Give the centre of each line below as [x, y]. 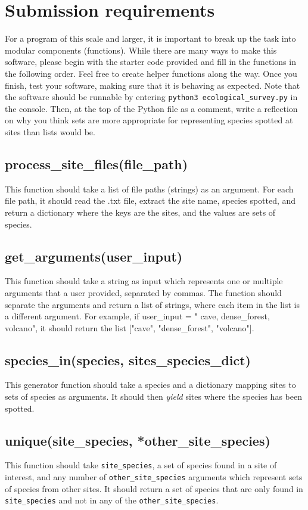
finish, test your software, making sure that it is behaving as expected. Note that [153, 85]
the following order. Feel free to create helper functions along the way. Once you [151, 73]
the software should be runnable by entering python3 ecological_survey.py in [151, 97]
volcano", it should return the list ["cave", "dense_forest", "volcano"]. [130, 327]
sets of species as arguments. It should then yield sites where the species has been [153, 397]
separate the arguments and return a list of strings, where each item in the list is [153, 304]
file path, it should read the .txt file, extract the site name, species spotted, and [150, 200]
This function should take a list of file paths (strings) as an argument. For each [149, 189]
